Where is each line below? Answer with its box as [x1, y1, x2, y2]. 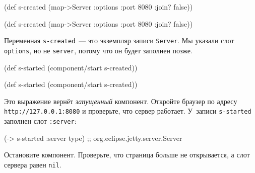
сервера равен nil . [4, 159, 61, 169]
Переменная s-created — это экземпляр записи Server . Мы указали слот [4, 35, 234, 46]
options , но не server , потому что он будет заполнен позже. [4, 45, 193, 55]
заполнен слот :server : [4, 115, 77, 126]
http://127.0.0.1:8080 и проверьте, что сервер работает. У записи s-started [4, 106, 251, 116]
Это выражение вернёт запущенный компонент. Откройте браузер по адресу [4, 96, 237, 106]
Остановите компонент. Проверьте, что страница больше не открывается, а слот [4, 149, 250, 160]
